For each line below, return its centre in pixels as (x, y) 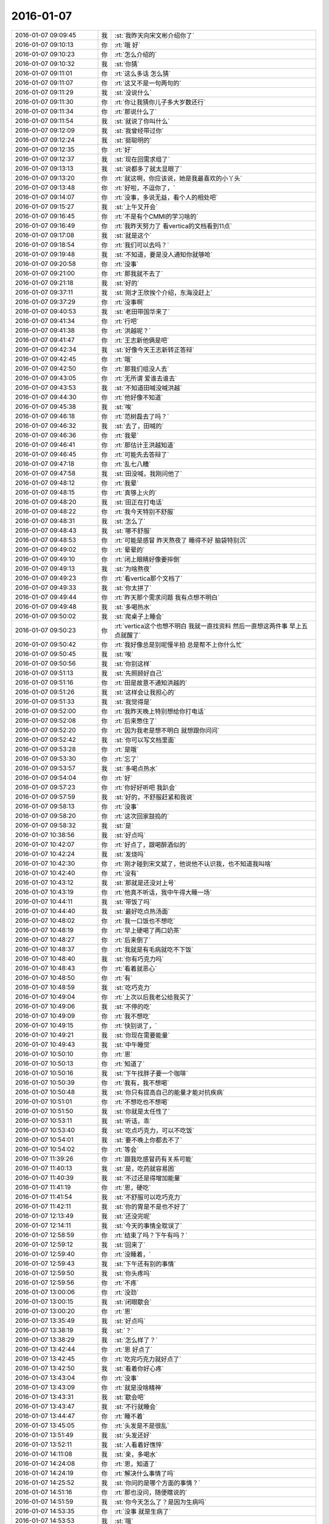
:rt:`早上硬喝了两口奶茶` (148, 930)
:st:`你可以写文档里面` (145, 739)
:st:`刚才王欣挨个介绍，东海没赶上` (164, 293)
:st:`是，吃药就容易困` (145, 1169)
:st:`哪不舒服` (133, 530)
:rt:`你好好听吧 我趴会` (146, 788)
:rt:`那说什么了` (136, 112)
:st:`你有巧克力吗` (139, 959)
